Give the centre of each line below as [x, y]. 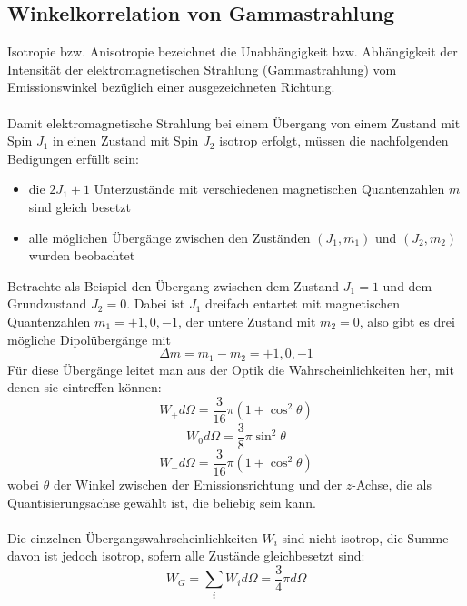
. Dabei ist [156, 303]
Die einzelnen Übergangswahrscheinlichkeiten [133, 537]
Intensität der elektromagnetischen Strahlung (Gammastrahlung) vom [202, 69]
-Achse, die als [392, 484]
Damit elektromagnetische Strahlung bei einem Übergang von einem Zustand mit [234, 122]
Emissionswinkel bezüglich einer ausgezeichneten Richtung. [171, 87]
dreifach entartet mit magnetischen [303, 303]
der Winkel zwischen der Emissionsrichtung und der [198, 484]
